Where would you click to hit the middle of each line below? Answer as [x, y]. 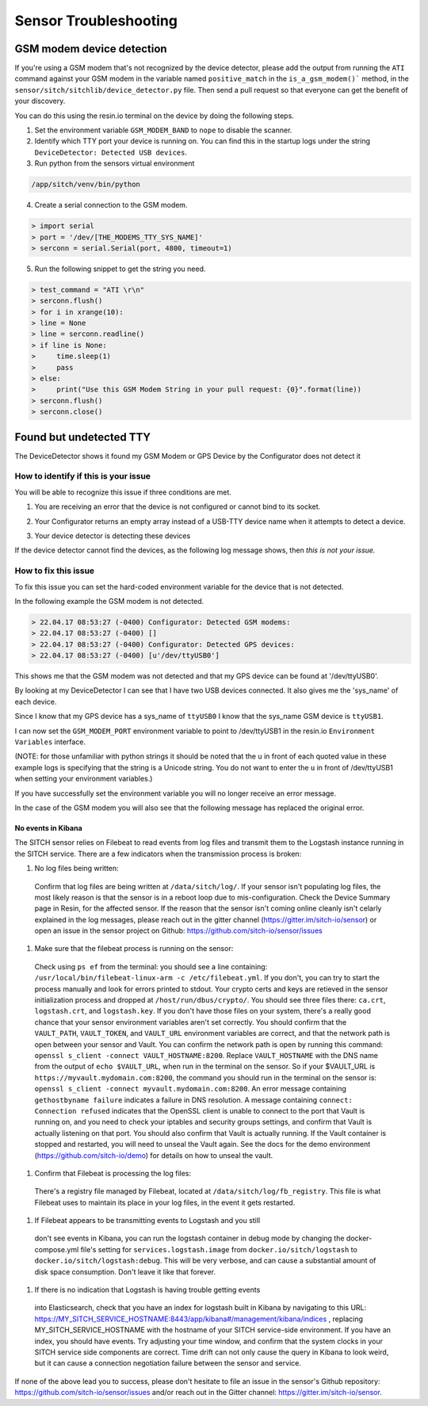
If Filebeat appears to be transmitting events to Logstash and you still [147, 1221]
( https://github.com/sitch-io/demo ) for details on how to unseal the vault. [154, 1155]
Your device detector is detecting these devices [113, 536]
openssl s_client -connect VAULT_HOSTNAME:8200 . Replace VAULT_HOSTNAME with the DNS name [206, 1055]
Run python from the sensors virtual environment [115, 163]
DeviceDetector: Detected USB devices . [111, 152]
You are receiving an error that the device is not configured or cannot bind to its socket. [178, 506]
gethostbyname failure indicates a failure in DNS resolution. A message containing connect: [193, 1100]
